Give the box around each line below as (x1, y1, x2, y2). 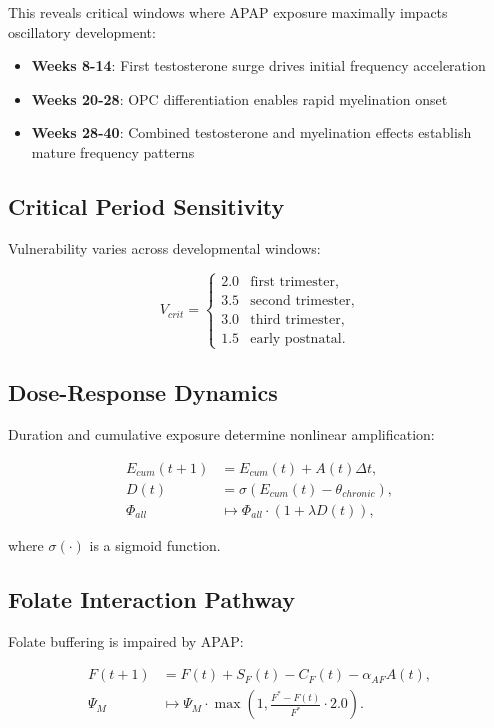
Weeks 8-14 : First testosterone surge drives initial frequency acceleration (31, 55, 486, 76)
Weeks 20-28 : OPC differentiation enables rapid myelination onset (31, 88, 448, 109)
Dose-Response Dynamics (8, 377, 278, 408)
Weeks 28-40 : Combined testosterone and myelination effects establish (31, 122, 472, 143)
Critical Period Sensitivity (8, 190, 285, 221)
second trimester (250, 293, 351, 308)
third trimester (250, 312, 341, 327)
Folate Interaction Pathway (8, 583, 295, 614)
